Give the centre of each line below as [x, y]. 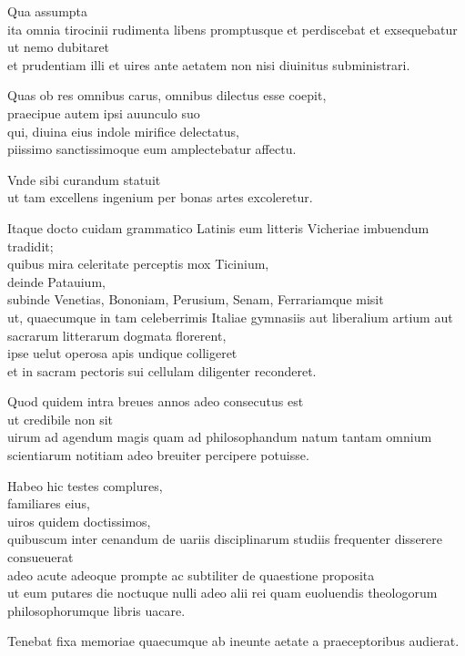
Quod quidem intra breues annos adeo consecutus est [156, 401]
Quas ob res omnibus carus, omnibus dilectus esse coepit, [167, 95]
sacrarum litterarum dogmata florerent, [117, 335]
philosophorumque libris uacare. [96, 610]
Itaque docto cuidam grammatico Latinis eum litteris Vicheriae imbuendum [218, 227]
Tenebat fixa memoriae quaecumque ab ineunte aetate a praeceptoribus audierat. [233, 641]
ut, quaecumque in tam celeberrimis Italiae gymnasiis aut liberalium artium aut [230, 317]
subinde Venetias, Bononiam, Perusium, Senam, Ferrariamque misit [196, 299]
